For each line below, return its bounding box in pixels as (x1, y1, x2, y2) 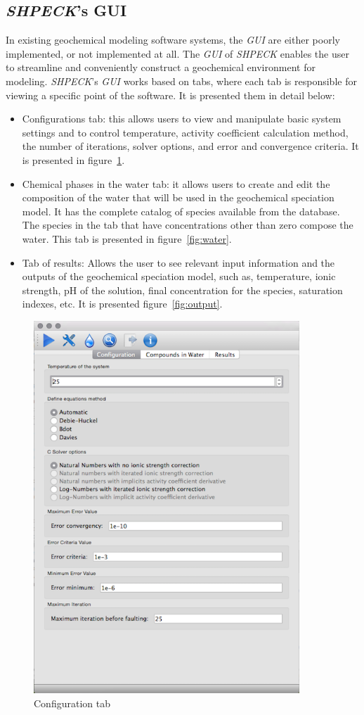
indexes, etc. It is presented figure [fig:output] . (22, 296, 223, 311)
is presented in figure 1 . (22, 152, 125, 167)
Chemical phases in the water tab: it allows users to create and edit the (22, 176, 330, 191)
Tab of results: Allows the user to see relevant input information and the (22, 255, 335, 270)
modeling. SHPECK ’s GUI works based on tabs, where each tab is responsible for (6, 73, 357, 88)
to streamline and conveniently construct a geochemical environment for (6, 60, 316, 75)
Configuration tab (34, 696, 110, 711)
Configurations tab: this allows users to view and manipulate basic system (22, 111, 342, 126)
